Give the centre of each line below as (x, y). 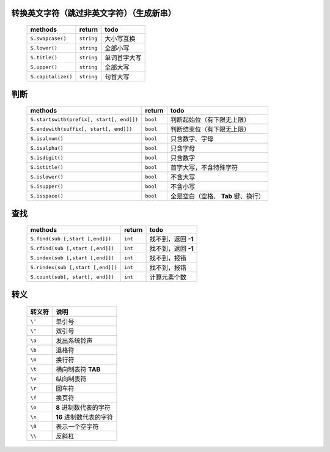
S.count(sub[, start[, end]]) (72, 277)
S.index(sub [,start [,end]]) (72, 258)
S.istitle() (47, 167)
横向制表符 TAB (78, 369)
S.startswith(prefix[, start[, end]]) (84, 119)
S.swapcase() (48, 38)
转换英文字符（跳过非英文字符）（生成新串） (94, 13)
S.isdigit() (47, 157)
